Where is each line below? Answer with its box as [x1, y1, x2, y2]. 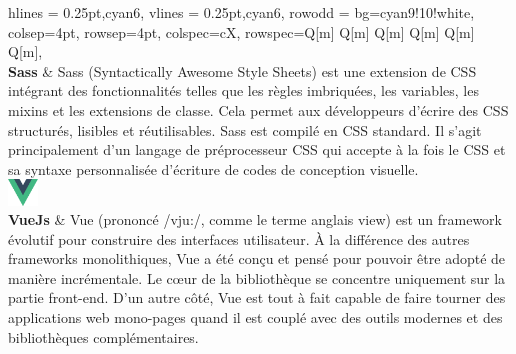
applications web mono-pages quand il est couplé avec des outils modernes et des [8, 307, 503, 328]
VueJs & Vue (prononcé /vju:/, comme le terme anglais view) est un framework [8, 209, 502, 230]
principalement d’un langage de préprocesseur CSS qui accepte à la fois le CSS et [8, 139, 506, 160]
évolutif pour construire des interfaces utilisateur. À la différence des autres [8, 228, 470, 249]
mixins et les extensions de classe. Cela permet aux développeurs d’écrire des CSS [8, 99, 509, 120]
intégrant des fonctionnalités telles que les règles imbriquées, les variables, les [8, 80, 479, 101]
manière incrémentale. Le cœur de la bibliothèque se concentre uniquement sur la [8, 267, 506, 288]
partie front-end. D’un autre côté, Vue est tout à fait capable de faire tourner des [8, 287, 506, 308]
